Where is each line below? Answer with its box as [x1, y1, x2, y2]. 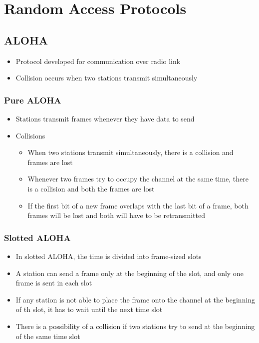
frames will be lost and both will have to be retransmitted [27, 210, 205, 220]
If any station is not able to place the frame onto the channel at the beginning [15, 294, 256, 304]
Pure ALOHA [4, 93, 61, 106]
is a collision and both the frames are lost [27, 183, 155, 193]
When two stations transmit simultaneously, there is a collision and [27, 147, 234, 157]
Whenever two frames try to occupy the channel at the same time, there [27, 173, 249, 184]
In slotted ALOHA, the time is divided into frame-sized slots [15, 250, 202, 261]
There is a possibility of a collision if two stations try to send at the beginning [15, 320, 255, 331]
